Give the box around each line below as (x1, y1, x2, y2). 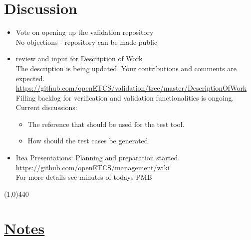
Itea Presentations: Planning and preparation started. (15, 152, 180, 163)
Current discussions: (15, 102, 77, 113)
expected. (15, 73, 45, 83)
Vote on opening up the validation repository (15, 27, 154, 37)
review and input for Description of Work (15, 53, 143, 64)
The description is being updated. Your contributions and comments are (15, 63, 237, 73)
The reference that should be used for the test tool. (27, 119, 185, 129)
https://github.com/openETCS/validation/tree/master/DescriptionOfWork (15, 83, 247, 93)
